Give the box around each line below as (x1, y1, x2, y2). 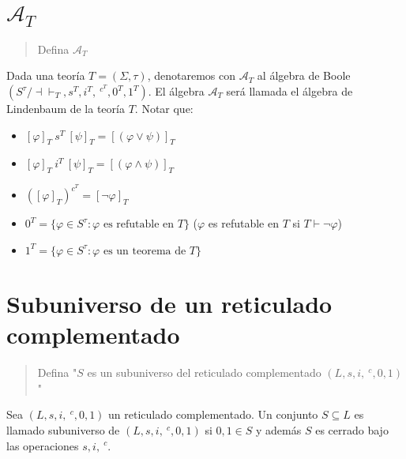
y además (256, 421, 302, 438)
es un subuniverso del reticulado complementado (87, 364, 321, 381)
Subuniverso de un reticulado (6, 288, 333, 320)
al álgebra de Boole (257, 67, 351, 84)
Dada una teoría (6, 67, 85, 84)
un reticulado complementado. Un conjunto (108, 406, 318, 423)
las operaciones (6, 437, 79, 453)
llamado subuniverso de (6, 421, 120, 438)
